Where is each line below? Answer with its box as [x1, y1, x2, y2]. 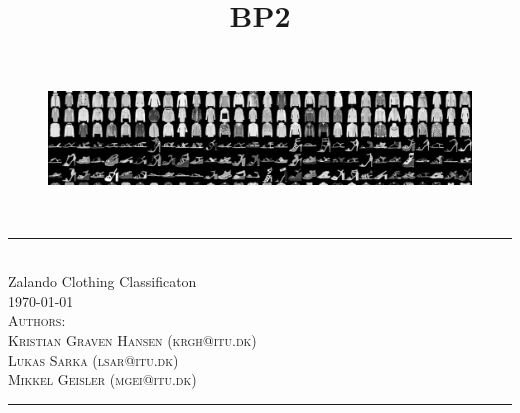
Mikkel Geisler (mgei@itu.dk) [8, 369, 197, 390]
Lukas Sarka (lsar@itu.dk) [8, 349, 179, 370]
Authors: [8, 310, 66, 331]
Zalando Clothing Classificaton [8, 271, 197, 292]
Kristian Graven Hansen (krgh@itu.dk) [8, 329, 257, 350]
